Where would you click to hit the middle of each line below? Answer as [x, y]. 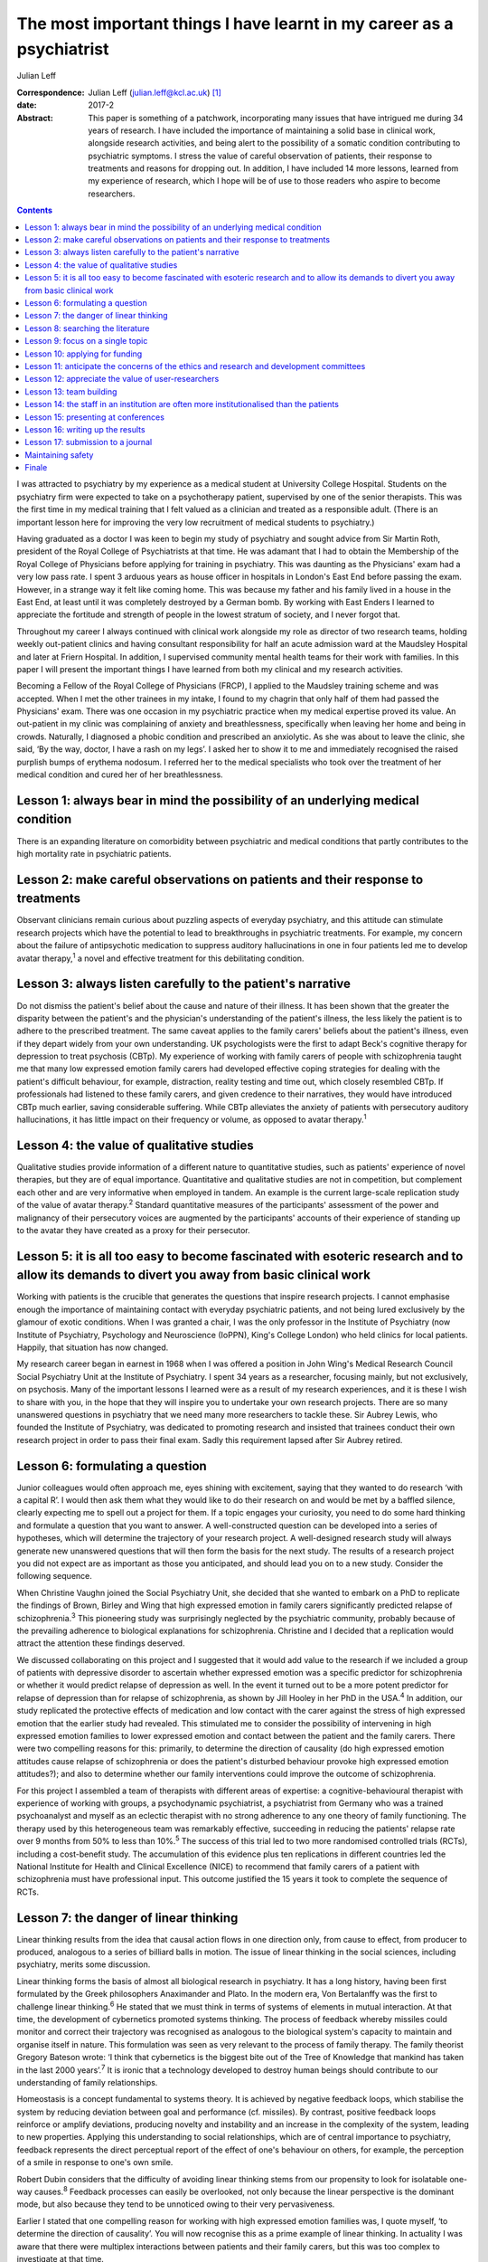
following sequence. [54, 1576]
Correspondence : [51, 92]
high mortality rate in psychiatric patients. [94, 853]
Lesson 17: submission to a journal [89, 442]
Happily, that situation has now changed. [93, 1347]
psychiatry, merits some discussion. [84, 1964]
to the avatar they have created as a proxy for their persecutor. [133, 1230]
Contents [35, 210]
